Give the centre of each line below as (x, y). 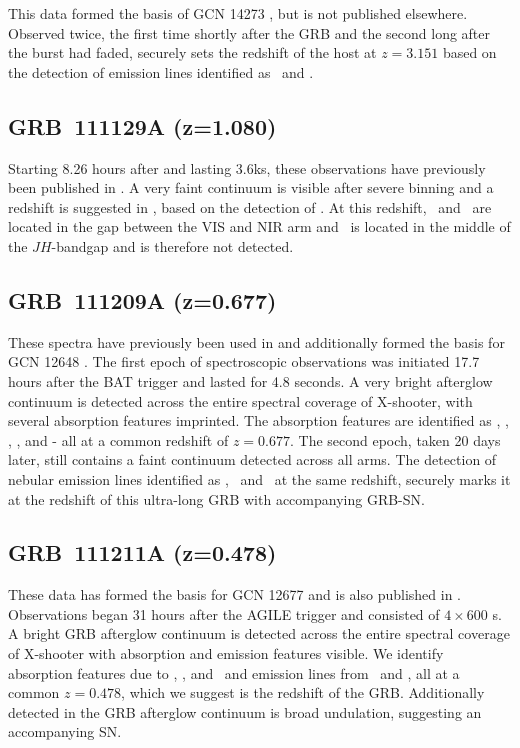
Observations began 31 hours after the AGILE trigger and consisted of (224, 613)
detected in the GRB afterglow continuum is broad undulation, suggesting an (245, 711)
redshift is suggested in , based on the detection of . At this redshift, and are (250, 206)
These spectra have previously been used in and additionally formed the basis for (256, 341)
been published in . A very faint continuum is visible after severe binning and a (251, 187)
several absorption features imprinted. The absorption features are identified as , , (258, 420)
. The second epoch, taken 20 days (395, 439)
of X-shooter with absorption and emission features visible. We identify (226, 653)
